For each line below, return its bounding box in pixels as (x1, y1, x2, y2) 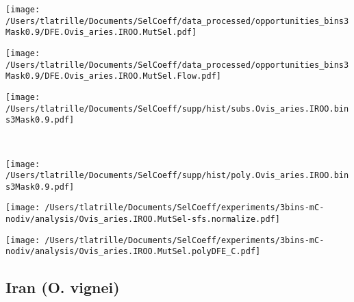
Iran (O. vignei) (5, 277, 120, 298)
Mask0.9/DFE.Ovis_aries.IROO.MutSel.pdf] (5, 27, 197, 38)
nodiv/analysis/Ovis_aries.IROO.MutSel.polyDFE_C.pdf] (5, 247, 261, 257)
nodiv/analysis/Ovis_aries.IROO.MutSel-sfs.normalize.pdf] (5, 214, 280, 225)
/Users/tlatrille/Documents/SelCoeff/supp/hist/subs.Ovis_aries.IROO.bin (5, 103, 349, 114)
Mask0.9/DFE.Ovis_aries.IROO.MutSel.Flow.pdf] (5, 71, 221, 81)
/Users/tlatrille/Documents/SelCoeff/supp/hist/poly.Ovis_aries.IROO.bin (5, 171, 349, 181)
